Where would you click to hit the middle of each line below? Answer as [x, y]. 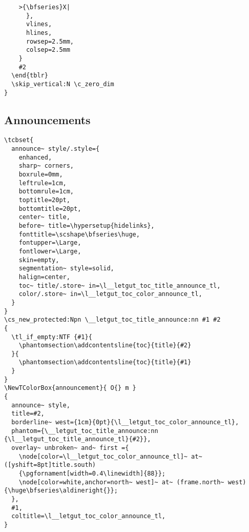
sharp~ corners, [46, 166]
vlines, [39, 24]
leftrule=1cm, [43, 183]
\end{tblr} [30, 76]
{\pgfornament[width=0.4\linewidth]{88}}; [92, 474]
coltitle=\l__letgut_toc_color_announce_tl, [88, 516]
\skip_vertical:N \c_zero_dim [63, 84]
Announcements [47, 119]
